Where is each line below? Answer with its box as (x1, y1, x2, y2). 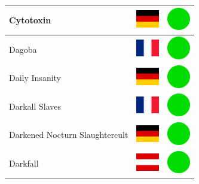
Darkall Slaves (9, 99, 62, 112)
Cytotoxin (9, 13, 51, 26)
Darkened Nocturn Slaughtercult (9, 128, 128, 141)
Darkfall (9, 157, 39, 170)
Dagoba (9, 43, 37, 55)
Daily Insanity (9, 71, 62, 84)
